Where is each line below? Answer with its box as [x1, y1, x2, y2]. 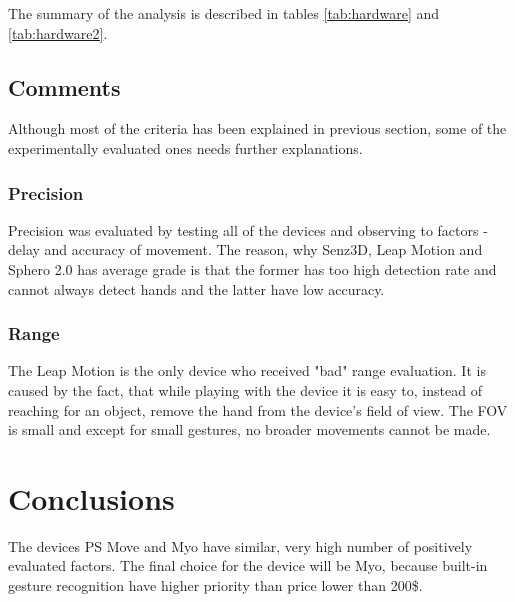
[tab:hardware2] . [8, 22, 108, 43]
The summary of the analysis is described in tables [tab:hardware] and [8, 3, 440, 23]
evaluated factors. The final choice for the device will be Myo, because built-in [8, 555, 488, 576]
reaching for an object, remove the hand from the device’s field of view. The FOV [8, 399, 508, 420]
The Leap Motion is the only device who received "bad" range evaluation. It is [8, 360, 486, 381]
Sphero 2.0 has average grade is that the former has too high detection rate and [8, 258, 497, 279]
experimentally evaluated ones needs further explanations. [8, 137, 363, 158]
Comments [8, 71, 121, 102]
